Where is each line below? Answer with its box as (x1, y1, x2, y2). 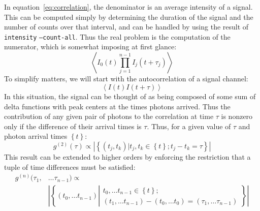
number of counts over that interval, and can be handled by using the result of (4, 21, 249, 32)
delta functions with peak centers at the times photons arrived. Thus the (4, 101, 231, 111)
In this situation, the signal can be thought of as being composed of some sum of (4, 91, 256, 101)
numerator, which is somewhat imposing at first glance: (4, 41, 177, 52)
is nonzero (221, 111, 253, 122)
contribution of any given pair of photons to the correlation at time (4, 111, 214, 122)
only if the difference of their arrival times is (4, 120, 142, 131)
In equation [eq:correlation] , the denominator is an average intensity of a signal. (4, 2, 253, 12)
